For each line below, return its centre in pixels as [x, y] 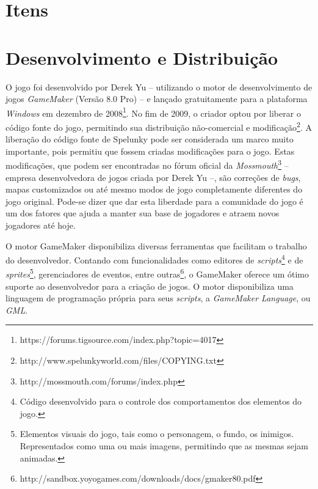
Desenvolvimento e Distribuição [142, 57]
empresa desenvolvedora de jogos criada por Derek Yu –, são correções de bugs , [153, 177]
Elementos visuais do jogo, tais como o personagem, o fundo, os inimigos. [157, 434]
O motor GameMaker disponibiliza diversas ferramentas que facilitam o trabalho [156, 245]
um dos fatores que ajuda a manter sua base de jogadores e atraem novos [143, 213]
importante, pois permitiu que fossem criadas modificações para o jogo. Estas [150, 151]
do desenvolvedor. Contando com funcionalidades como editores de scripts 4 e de [154, 259]
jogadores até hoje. [41, 225]
